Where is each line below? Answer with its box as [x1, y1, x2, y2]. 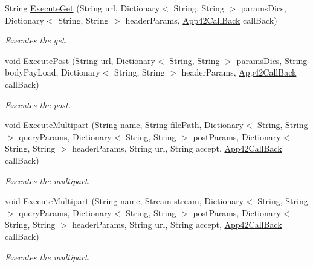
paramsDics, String [236, 54, 308, 66]
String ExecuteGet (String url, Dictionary [5, 2, 160, 14]
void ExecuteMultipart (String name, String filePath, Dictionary [5, 118, 244, 131]
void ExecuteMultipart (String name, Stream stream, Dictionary [5, 195, 244, 207]
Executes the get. [5, 34, 67, 47]
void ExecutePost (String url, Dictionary [5, 54, 155, 66]
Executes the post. [5, 98, 71, 111]
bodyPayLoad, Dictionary [5, 66, 100, 79]
